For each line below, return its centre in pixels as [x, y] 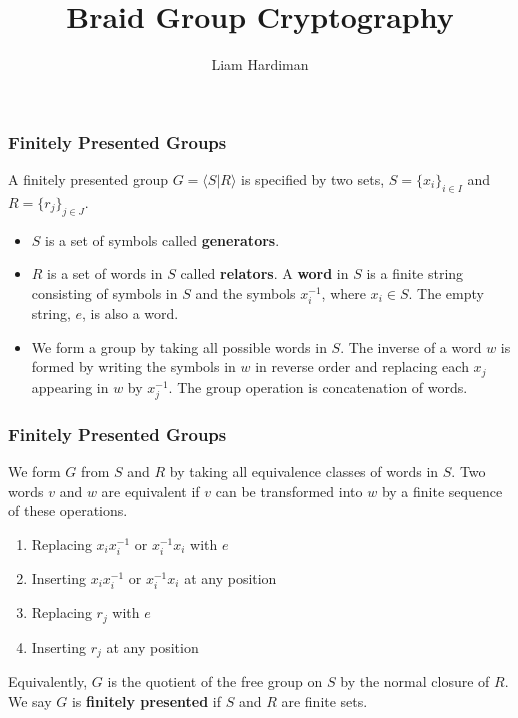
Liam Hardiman [260, 64]
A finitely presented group [88, 179]
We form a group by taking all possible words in [179, 346]
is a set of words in [105, 273]
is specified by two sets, [313, 179]
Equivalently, [48, 680]
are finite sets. [324, 700]
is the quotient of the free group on [215, 680]
